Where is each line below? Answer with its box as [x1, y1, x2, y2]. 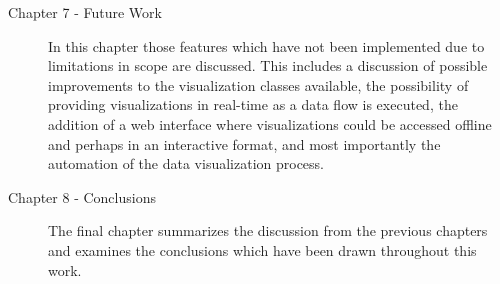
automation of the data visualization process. [48, 153, 325, 174]
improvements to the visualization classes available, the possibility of [48, 74, 469, 95]
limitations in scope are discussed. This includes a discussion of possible [48, 55, 488, 76]
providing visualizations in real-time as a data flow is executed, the [48, 94, 458, 115]
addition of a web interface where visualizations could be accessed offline [48, 113, 492, 134]
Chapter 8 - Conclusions [8, 186, 156, 207]
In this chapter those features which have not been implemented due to [48, 35, 485, 56]
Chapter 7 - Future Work [8, 2, 162, 22]
